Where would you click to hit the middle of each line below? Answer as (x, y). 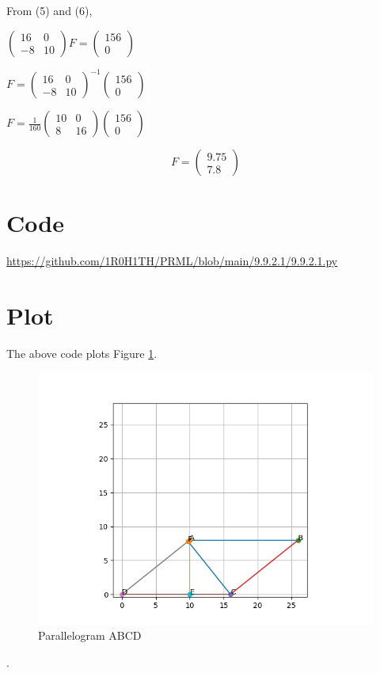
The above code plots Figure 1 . (82, 353)
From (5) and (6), (49, 10)
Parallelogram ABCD (90, 635)
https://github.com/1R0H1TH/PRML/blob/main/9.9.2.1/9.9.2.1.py (172, 261)
